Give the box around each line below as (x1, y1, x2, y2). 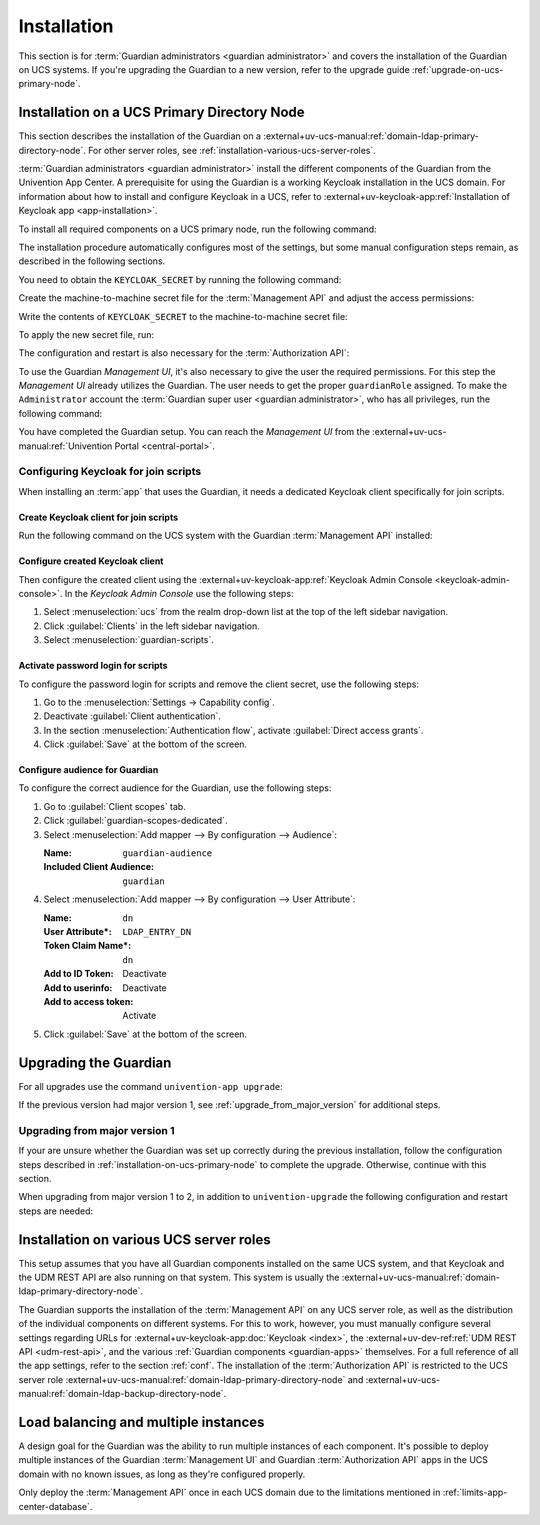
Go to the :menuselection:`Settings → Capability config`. (43, 696, 275, 708)
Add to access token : (43, 995, 134, 1007)
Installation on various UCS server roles (18, 1231, 272, 1248)
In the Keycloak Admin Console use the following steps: (64, 587, 294, 599)
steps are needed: (18, 1205, 94, 1217)
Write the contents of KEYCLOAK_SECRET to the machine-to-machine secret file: (18, 310, 349, 322)
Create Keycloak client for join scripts (18, 511, 179, 523)
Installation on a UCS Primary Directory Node (18, 104, 305, 121)
